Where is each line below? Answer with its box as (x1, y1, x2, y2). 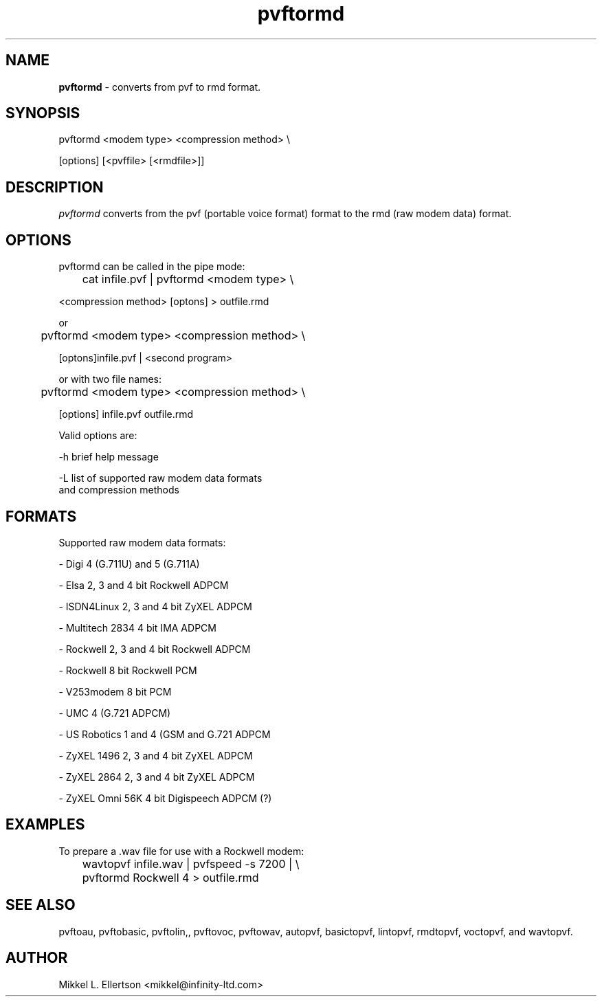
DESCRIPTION (5, 178, 104, 196)
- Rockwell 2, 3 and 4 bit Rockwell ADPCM (58, 643, 251, 655)
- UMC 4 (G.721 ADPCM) (58, 706, 171, 719)
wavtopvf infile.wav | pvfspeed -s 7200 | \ (82, 856, 300, 871)
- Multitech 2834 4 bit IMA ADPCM (58, 621, 216, 634)
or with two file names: (58, 373, 162, 386)
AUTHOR (5, 949, 68, 967)
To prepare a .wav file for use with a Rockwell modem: (58, 845, 304, 857)
